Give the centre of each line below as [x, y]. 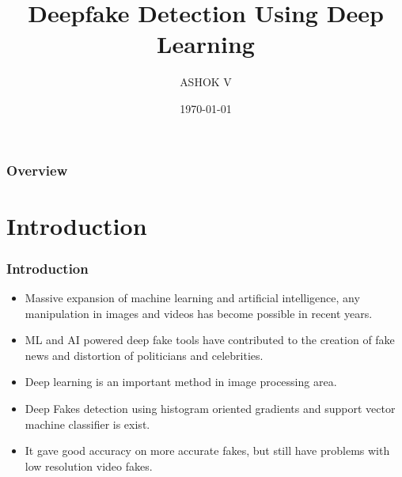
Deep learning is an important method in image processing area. [181, 382]
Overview [37, 170]
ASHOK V [206, 82]
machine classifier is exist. [87, 424]
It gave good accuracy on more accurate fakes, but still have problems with [207, 450]
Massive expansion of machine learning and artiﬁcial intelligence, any [192, 298]
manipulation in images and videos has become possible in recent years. [199, 313]
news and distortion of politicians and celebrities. [144, 355]
